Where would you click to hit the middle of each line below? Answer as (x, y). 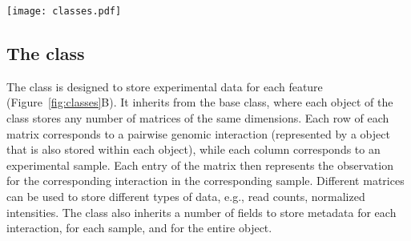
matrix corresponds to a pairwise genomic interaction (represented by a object (198, 133)
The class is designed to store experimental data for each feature (165, 86)
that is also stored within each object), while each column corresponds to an (193, 149)
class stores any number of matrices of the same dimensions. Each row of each (198, 118)
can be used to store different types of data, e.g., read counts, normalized (186, 197)
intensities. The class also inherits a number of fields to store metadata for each (201, 212)
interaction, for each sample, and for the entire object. (139, 228)
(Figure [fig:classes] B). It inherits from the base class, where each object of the (200, 102)
